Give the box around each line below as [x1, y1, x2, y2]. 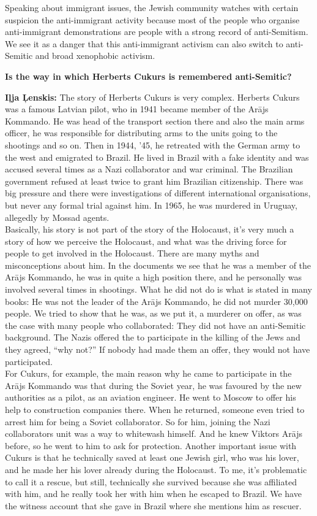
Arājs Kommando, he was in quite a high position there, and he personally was [5, 271, 302, 283]
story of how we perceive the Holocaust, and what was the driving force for [5, 234, 287, 247]
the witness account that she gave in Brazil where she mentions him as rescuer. [5, 499, 302, 512]
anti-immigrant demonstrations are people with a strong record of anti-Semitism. [5, 25, 308, 38]
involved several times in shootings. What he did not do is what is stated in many [5, 283, 312, 296]
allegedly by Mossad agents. [5, 210, 110, 223]
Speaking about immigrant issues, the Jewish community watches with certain [5, 1, 299, 13]
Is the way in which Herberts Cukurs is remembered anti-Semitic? [5, 69, 292, 82]
